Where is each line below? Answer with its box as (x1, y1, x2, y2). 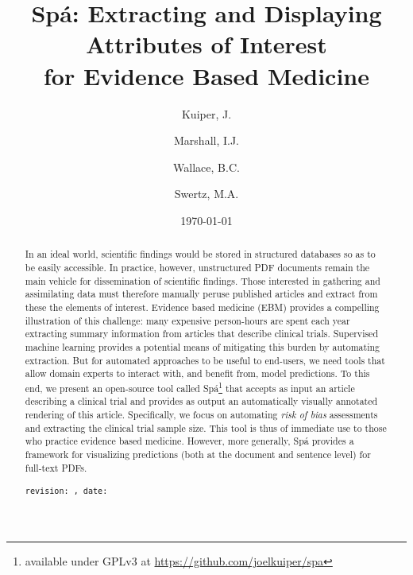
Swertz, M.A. (174, 185, 239, 202)
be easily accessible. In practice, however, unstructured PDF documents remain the (25, 260, 370, 274)
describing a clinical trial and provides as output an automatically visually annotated (25, 394, 378, 408)
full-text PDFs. (25, 460, 87, 474)
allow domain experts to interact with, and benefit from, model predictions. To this (25, 367, 370, 380)
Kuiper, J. (181, 105, 232, 122)
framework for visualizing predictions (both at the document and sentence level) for (25, 448, 371, 461)
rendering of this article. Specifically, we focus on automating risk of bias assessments (25, 408, 378, 422)
